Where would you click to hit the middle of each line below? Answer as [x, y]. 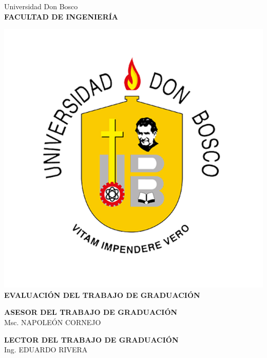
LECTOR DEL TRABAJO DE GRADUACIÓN [91, 339]
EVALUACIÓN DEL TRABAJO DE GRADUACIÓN [102, 295]
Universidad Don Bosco [41, 6]
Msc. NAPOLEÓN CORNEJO [53, 322]
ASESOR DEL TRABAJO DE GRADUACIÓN [91, 312]
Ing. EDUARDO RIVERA [46, 350]
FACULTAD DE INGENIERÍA [61, 16]
